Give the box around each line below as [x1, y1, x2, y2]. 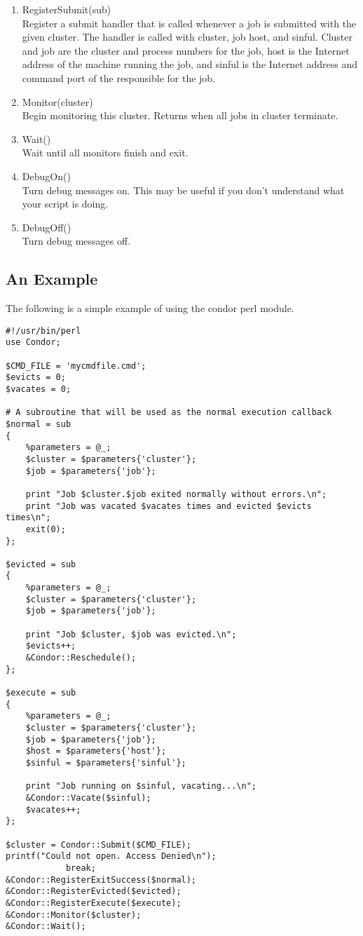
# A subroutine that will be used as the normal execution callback [6, 407, 332, 418]
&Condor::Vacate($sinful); [25, 792, 151, 803]
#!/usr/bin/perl [6, 325, 81, 336]
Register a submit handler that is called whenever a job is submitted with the [22, 15, 357, 30]
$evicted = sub [6, 559, 76, 569]
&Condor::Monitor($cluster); [6, 909, 142, 920]
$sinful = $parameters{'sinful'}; [25, 757, 186, 768]
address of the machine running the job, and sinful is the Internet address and [22, 57, 358, 72]
